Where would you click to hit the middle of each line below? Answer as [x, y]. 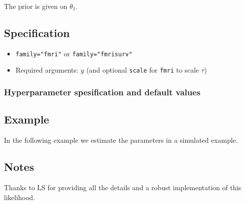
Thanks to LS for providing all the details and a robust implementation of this [123, 187]
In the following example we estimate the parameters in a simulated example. [121, 140]
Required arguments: [47, 70]
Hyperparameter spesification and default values [102, 92]
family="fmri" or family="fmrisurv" [74, 53]
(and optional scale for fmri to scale [143, 70]
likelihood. [20, 197]
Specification [37, 32]
